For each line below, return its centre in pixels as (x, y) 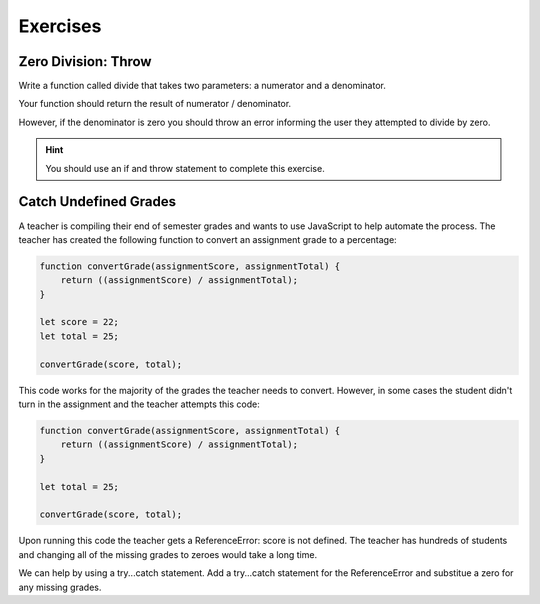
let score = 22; (79, 322)
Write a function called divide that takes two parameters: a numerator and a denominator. (202, 86)
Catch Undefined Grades (97, 201)
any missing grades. (60, 587)
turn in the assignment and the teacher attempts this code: (139, 404)
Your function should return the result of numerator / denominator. (155, 104)
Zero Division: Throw (85, 61)
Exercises (60, 26)
